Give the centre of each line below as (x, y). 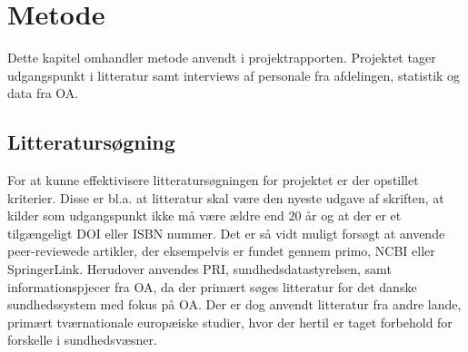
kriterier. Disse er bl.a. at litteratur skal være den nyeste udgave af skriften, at (226, 197)
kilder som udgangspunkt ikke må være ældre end (146, 215)
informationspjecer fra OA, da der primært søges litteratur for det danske (212, 286)
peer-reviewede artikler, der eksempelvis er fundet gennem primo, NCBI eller (221, 251)
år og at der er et (353, 215)
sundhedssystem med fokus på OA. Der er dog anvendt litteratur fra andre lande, (234, 304)
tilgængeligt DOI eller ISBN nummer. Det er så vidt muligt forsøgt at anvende (226, 233)
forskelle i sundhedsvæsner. (82, 340)
